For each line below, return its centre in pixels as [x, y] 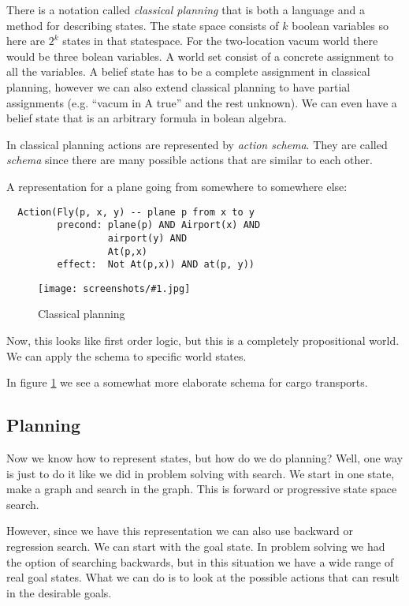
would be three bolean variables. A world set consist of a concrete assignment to [200, 56]
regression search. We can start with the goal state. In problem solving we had [196, 546]
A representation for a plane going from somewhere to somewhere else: [177, 186]
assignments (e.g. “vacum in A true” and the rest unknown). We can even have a [202, 102]
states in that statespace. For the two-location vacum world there [220, 41]
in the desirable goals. [59, 592]
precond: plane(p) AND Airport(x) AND [159, 225]
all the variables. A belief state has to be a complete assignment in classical [188, 71]
